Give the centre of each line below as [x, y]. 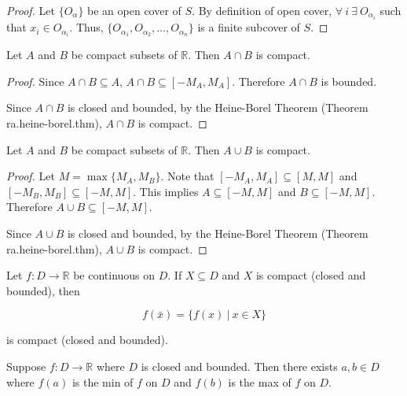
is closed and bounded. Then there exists [239, 366]
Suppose [26, 366]
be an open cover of [134, 10]
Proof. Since [35, 81]
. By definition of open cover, [262, 10]
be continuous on [114, 275]
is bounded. [349, 81]
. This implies [166, 191]
